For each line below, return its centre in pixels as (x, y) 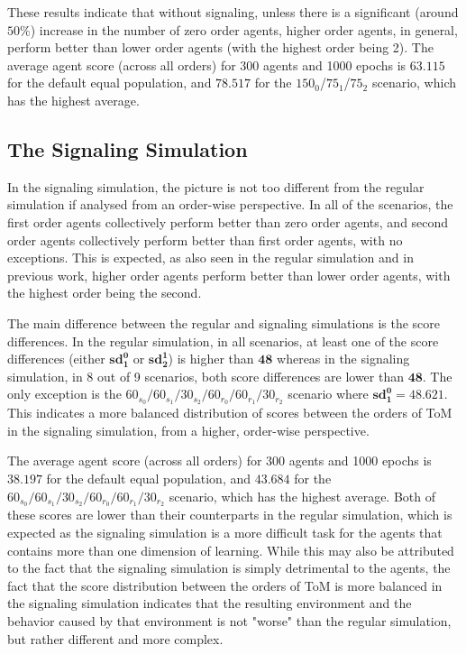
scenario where (328, 394)
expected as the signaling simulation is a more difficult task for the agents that (225, 532)
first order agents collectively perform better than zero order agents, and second (228, 221)
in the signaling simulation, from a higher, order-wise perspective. (188, 430)
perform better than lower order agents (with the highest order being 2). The (220, 47)
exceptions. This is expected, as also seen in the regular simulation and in (210, 258)
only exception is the (64, 394)
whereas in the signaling (343, 359)
